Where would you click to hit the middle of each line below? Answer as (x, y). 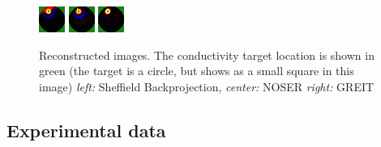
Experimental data (86, 130)
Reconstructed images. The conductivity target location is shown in (207, 55)
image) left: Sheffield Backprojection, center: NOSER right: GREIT (207, 86)
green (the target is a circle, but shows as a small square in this (197, 71)
